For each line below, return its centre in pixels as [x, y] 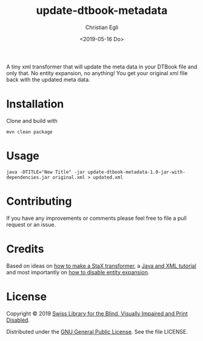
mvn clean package [29, 132]
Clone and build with [32, 121]
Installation [35, 104]
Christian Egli [102, 27]
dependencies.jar [28, 177]
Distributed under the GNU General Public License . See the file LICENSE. [97, 331]
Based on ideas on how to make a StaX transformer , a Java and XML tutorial [101, 266]
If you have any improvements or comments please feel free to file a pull [96, 218]
